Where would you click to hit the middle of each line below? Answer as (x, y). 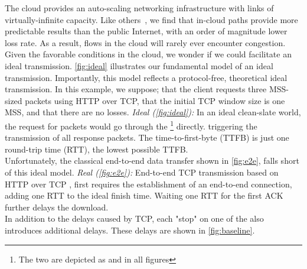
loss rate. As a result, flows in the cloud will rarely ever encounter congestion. (145, 42)
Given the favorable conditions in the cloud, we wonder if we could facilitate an (148, 54)
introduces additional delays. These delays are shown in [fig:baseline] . (130, 230)
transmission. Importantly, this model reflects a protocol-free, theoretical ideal (146, 77)
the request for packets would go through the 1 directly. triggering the (131, 125)
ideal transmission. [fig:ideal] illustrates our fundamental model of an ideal (139, 65)
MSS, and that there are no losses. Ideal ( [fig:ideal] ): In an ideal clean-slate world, (153, 112)
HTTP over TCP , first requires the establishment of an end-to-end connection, (148, 184)
